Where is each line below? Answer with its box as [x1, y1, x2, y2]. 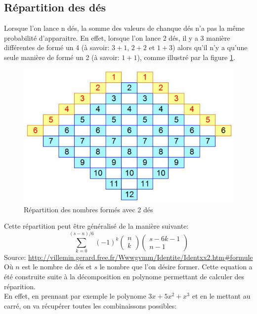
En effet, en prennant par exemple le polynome [4, 291, 146, 301]
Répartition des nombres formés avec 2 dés [24, 204, 153, 214]
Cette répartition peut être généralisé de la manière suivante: [4, 221, 189, 231]
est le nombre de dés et [22, 261, 92, 272]
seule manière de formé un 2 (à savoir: [4, 52, 120, 62]
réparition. [4, 281, 36, 291]
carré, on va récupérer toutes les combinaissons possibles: [4, 300, 177, 311]
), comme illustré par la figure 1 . [137, 52, 235, 62]
